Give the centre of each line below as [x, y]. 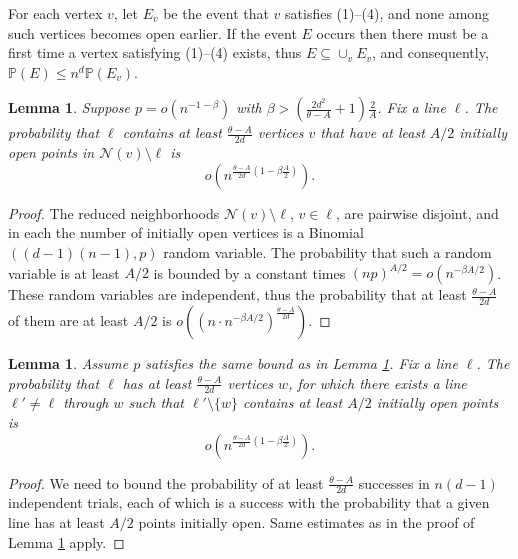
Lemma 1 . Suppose [69, 107]
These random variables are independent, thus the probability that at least [237, 294]
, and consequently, [430, 52]
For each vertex [55, 13]
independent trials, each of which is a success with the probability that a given [249, 502]
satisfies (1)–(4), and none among [387, 13]
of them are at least [68, 319]
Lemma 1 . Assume [68, 362]
